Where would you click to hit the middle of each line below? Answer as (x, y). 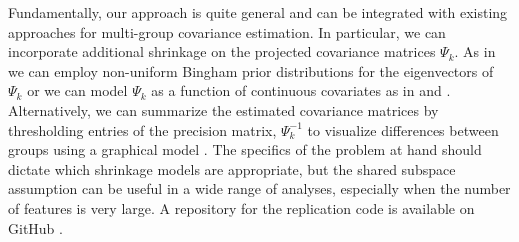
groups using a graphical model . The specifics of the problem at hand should (245, 149)
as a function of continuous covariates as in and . (301, 90)
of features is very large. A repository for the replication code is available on (241, 207)
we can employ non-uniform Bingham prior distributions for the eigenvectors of (251, 70)
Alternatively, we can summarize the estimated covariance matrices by (223, 109)
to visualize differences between (403, 129)
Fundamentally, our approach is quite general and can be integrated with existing (258, 12)
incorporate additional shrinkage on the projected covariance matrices (222, 51)
